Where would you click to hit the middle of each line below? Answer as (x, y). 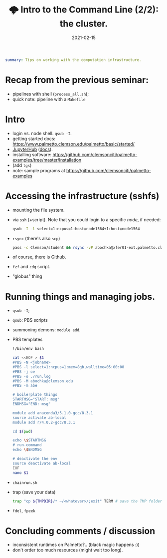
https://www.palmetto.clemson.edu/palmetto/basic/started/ (73, 144)
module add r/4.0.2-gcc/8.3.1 (44, 422)
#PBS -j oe (24, 372)
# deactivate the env (35, 459)
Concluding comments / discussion (80, 531)
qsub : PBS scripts (30, 320)
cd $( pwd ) (23, 431)
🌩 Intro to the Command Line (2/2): (84, 10)
